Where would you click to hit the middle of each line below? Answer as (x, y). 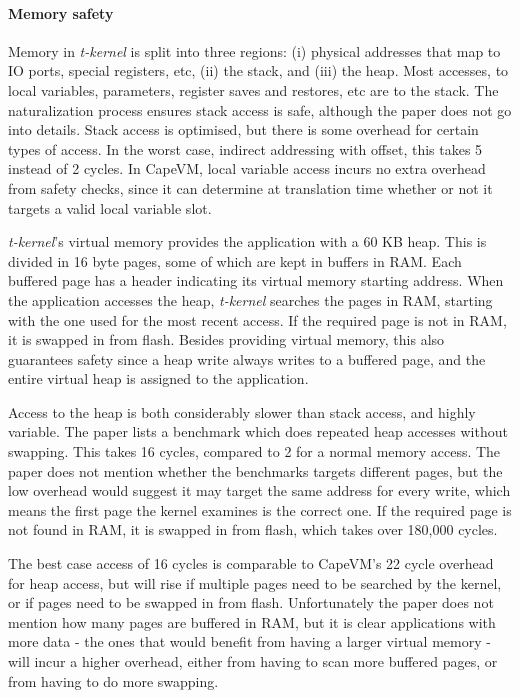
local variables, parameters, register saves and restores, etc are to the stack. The (253, 89)
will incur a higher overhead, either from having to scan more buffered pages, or (253, 661)
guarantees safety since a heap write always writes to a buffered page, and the (247, 358)
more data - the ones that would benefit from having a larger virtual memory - (249, 641)
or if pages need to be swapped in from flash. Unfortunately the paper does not (251, 602)
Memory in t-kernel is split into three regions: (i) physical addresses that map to (254, 50)
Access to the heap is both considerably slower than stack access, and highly (242, 411)
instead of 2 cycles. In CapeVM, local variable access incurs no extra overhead (247, 168)
